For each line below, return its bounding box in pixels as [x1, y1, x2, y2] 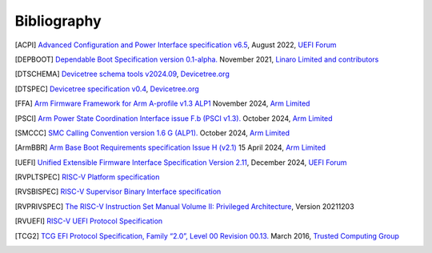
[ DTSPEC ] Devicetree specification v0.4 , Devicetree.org [14, 84, 199, 94]
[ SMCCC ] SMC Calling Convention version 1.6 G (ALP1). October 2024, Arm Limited [14, 128, 290, 138]
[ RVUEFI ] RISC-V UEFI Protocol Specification [14, 216, 163, 226]
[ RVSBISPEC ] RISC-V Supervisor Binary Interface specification [14, 187, 222, 196]
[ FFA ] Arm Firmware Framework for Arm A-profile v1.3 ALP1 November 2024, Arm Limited [14, 98, 310, 108]
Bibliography [14, 12, 102, 30]
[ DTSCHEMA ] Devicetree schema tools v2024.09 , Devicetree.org [14, 69, 230, 79]
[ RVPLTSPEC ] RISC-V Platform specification [14, 172, 160, 182]
